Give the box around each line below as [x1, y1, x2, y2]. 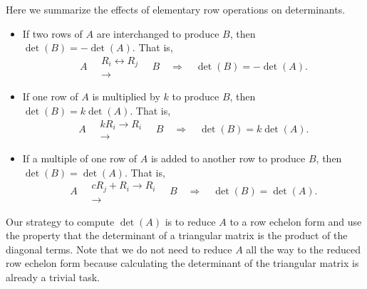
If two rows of [22, 26, 83, 41]
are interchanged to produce [96, 26, 219, 41]
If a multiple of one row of [22, 151, 138, 165]
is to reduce [165, 214, 216, 228]
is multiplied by [92, 89, 160, 104]
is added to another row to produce [150, 151, 306, 165]
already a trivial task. [6, 270, 100, 285]
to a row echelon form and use [229, 214, 362, 228]
